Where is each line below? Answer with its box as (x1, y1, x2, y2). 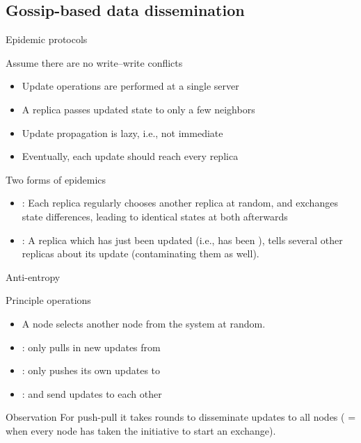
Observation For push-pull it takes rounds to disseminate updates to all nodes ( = (6, 410, 356, 424)
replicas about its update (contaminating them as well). (22, 246, 259, 261)
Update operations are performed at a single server (22, 79, 239, 93)
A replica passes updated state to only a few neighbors (22, 102, 255, 116)
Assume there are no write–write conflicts (6, 55, 183, 70)
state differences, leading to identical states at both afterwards (22, 209, 288, 223)
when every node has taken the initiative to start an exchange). (6, 423, 276, 437)
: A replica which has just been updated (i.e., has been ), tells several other (22, 232, 343, 247)
